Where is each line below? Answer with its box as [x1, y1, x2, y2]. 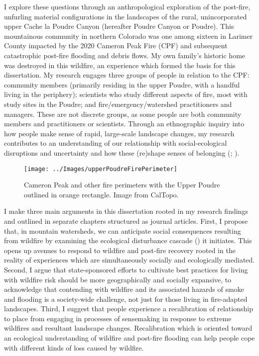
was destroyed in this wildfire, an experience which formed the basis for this [4, 60, 236, 70]
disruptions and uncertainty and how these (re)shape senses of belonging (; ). [4, 147, 240, 158]
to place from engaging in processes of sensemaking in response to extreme [4, 313, 232, 323]
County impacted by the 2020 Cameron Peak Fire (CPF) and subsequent [4, 40, 228, 51]
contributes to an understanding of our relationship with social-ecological [4, 138, 227, 148]
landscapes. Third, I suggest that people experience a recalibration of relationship [4, 303, 253, 314]
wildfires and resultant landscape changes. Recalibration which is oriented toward [4, 323, 253, 333]
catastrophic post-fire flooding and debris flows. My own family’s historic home [4, 50, 246, 60]
